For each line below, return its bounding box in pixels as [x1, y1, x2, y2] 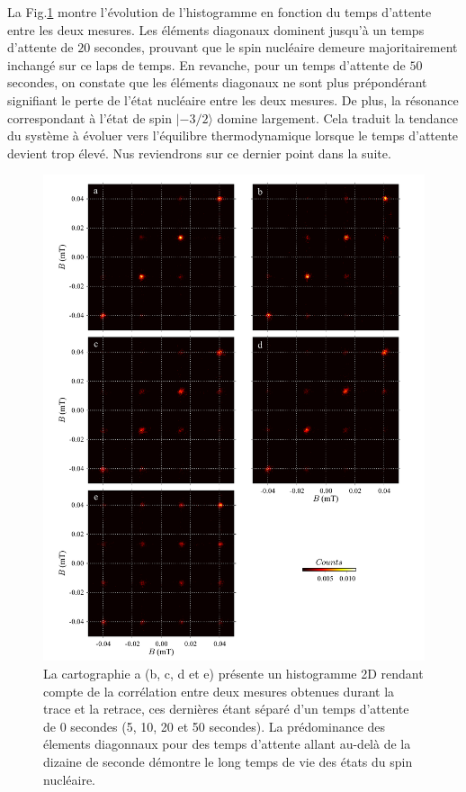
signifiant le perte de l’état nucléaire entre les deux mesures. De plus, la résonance [7, 90, 459, 109]
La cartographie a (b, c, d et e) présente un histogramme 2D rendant [43, 663, 424, 682]
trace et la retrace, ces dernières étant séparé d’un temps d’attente [43, 699, 409, 718]
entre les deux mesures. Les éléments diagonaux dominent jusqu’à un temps [7, 20, 425, 39]
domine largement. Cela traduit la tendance [217, 108, 458, 127]
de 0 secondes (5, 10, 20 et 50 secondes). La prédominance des [43, 716, 386, 735]
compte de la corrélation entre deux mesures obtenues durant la [43, 681, 395, 700]
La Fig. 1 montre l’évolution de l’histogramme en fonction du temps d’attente [7, 3, 432, 21]
